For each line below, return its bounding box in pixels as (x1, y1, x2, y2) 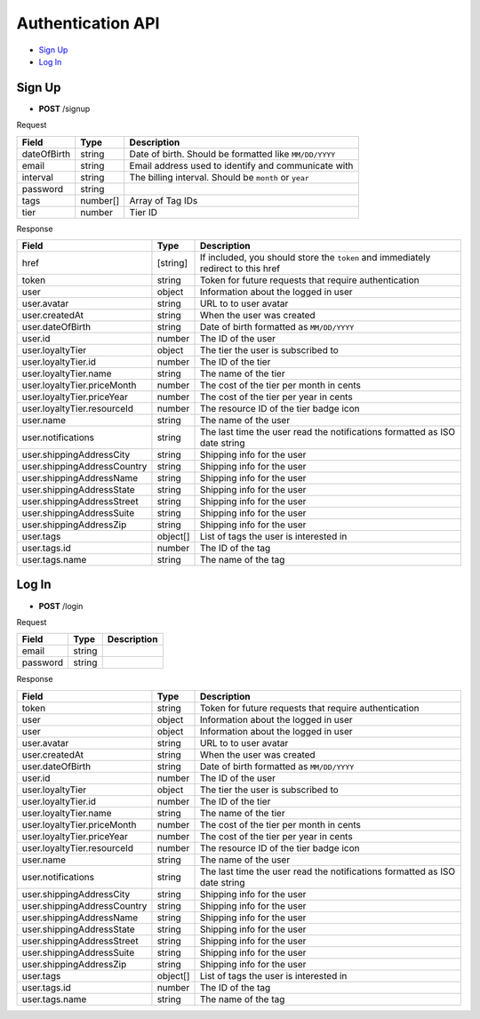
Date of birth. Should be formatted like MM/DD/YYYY (129, 148, 336, 160)
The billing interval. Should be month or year (129, 171, 310, 183)
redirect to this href (200, 262, 280, 275)
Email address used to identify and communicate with (129, 159, 354, 172)
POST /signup (38, 103, 91, 114)
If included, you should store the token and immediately (200, 252, 431, 264)
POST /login (38, 600, 84, 611)
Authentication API (16, 13, 160, 33)
